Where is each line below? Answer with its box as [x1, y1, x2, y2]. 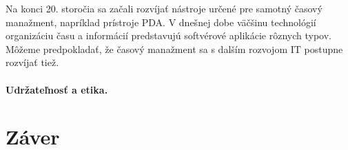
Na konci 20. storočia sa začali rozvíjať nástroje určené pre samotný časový [6, 1, 323, 15]
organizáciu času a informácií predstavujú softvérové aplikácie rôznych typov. [6, 28, 331, 43]
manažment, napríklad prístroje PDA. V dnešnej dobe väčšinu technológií [6, 14, 316, 29]
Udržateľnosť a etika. [6, 82, 108, 96]
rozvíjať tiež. [6, 55, 59, 69]
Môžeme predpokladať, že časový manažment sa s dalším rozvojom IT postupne [6, 41, 343, 56]
